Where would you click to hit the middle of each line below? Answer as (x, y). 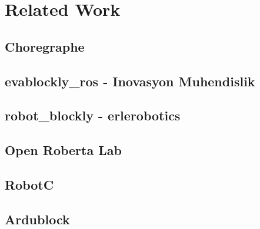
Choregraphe (45, 46)
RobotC (29, 184)
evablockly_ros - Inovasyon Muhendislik (130, 81)
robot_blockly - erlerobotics (93, 115)
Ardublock (37, 219)
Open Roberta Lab (63, 150)
